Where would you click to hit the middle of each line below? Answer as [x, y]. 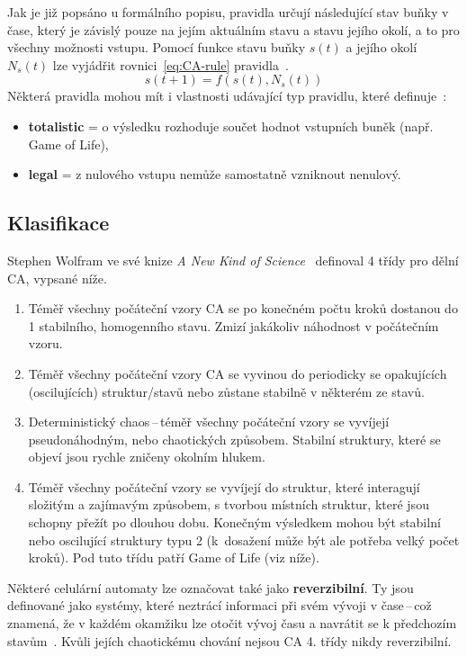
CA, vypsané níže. [57, 278]
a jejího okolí [382, 47]
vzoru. [45, 343]
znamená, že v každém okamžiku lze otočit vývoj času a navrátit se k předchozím [232, 623]
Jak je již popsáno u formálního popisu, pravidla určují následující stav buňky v [228, 12]
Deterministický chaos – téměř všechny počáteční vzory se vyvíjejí [209, 422]
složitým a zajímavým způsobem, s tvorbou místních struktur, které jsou [229, 504]
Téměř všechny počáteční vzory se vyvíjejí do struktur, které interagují [224, 486]
